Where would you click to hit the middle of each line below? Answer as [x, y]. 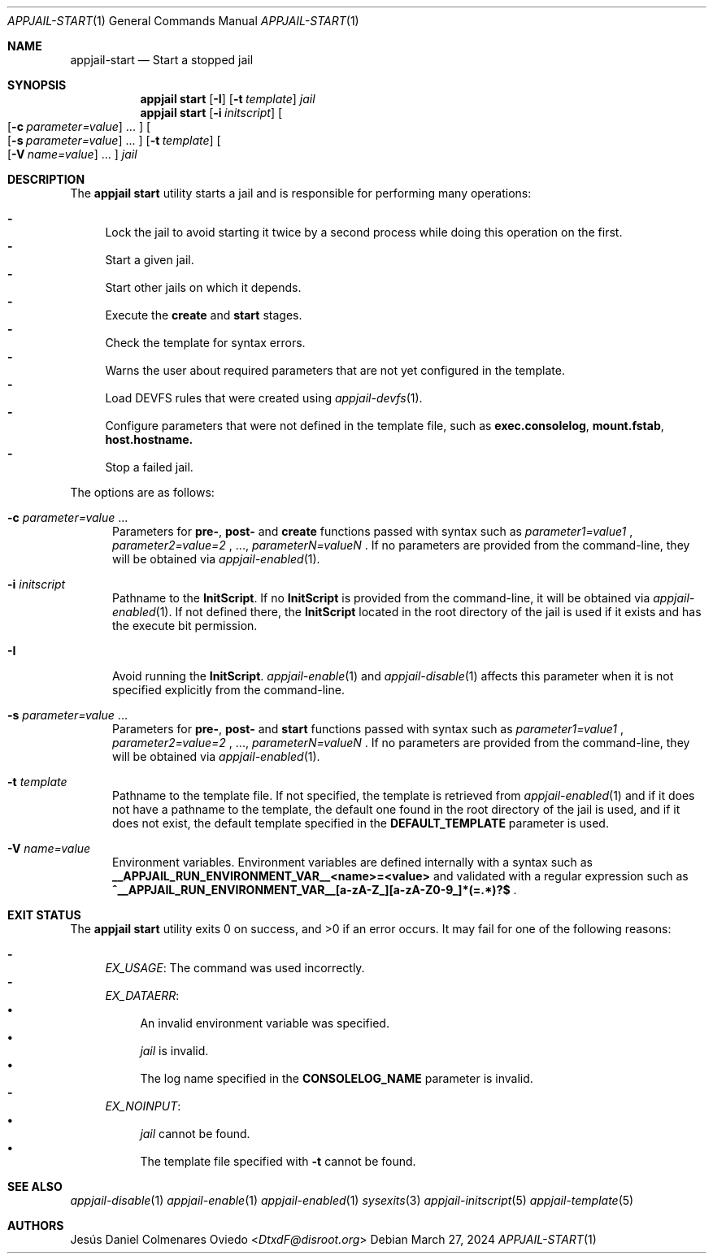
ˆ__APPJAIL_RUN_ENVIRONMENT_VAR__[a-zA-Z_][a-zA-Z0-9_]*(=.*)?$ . [315, 890]
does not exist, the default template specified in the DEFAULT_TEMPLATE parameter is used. [361, 823]
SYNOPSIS [37, 85]
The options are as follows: [142, 492]
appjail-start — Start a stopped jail [162, 60]
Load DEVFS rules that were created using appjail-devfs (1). [264, 398]
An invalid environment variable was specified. [265, 1023]
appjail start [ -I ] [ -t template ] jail [228, 99]
